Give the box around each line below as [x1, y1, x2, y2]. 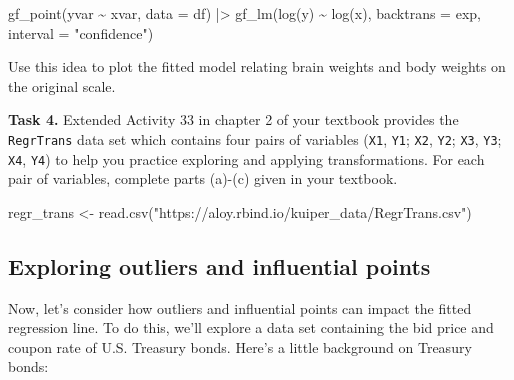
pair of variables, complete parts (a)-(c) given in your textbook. [8, 168, 398, 189]
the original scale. [8, 75, 116, 96]
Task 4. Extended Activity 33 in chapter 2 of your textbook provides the [8, 109, 459, 130]
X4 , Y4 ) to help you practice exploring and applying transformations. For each [8, 148, 485, 169]
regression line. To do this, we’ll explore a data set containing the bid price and [8, 317, 494, 338]
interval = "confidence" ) [8, 22, 154, 43]
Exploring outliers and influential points [8, 250, 431, 281]
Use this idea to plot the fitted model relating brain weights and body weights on [8, 56, 506, 77]
